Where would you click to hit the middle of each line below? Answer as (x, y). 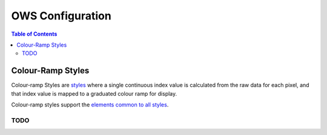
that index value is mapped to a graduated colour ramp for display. (94, 93)
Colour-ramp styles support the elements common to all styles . (90, 105)
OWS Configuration (61, 16)
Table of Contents (34, 34)
